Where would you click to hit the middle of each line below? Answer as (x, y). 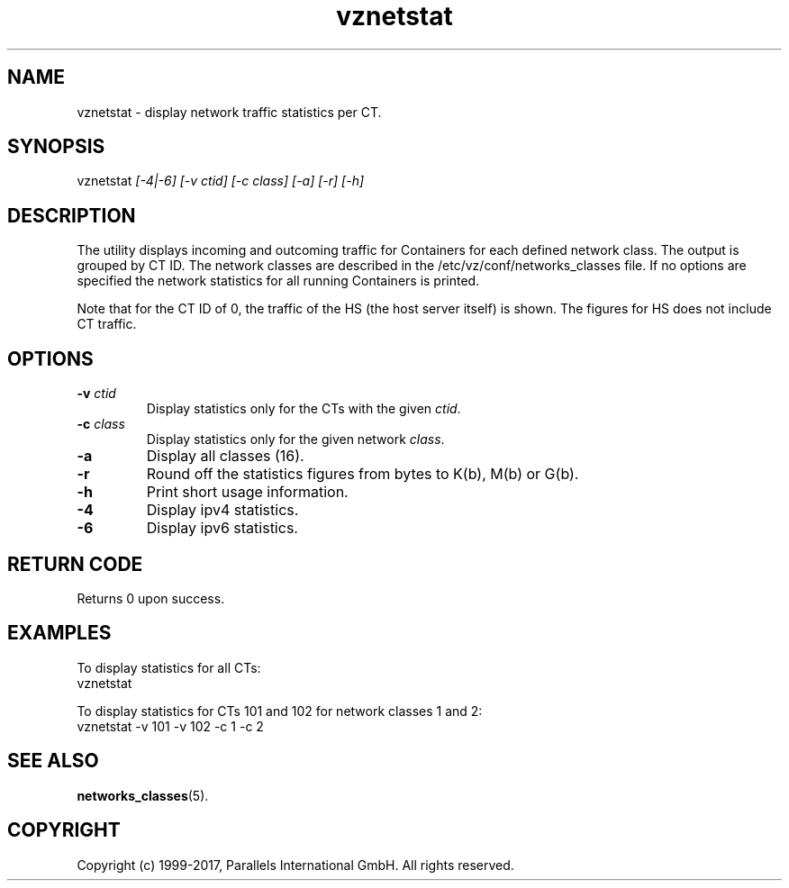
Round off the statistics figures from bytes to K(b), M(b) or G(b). (363, 474)
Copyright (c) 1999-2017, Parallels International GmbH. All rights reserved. (295, 865)
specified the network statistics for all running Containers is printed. (278, 281)
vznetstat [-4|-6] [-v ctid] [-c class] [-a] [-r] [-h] (221, 181)
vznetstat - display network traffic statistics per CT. (229, 112)
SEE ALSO (53, 761)
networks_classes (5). (143, 795)
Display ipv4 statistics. (222, 510)
